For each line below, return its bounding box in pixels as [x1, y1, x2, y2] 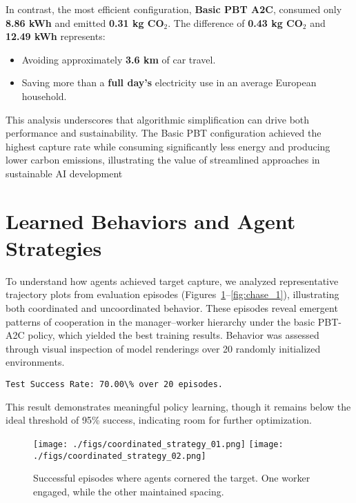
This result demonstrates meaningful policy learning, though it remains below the [6, 399, 351, 413]
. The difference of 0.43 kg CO [168, 15, 303, 30]
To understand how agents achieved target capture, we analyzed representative [6, 273, 339, 288]
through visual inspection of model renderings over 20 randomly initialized [6, 341, 321, 355]
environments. [6, 355, 65, 369]
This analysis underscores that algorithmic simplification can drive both [6, 112, 310, 126]
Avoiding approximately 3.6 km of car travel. [21, 52, 216, 66]
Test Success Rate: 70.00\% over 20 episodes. [6, 379, 223, 389]
